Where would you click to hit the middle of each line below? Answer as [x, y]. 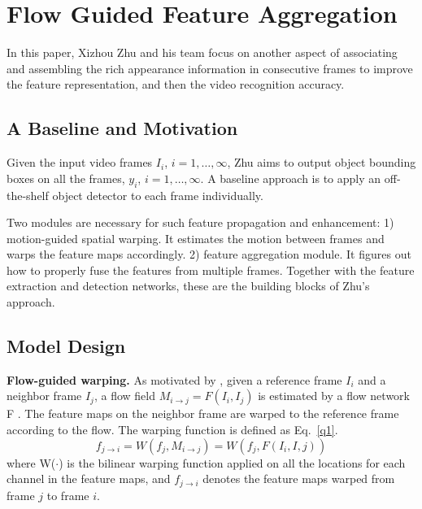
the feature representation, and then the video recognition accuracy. [176, 84]
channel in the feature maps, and [89, 479]
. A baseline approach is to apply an [291, 178]
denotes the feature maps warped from [299, 479]
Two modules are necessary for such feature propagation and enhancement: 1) [200, 222]
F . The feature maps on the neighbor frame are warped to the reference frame [203, 413]
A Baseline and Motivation [122, 128]
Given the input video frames [80, 162]
